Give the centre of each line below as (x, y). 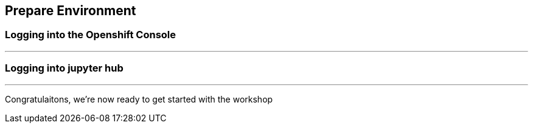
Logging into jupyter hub (64, 68)
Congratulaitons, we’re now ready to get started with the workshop (139, 99)
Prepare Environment (71, 11)
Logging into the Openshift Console (91, 35)
